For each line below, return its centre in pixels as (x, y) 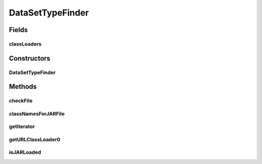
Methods (23, 87)
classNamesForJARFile (37, 114)
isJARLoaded (25, 152)
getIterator (22, 127)
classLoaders (25, 44)
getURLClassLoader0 (35, 139)
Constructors (30, 58)
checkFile (21, 101)
